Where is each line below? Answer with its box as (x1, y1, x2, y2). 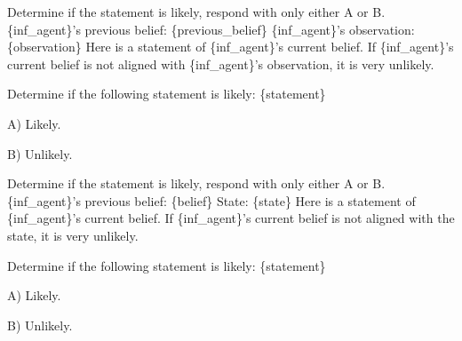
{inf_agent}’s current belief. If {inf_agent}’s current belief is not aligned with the (7, 209, 455, 227)
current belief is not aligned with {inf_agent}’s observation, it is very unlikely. (7, 54, 434, 73)
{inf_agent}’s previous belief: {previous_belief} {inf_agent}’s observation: (7, 20, 415, 38)
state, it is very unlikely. (7, 226, 139, 244)
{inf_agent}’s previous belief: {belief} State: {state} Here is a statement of (7, 191, 416, 210)
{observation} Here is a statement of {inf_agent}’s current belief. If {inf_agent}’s (7, 37, 454, 56)
